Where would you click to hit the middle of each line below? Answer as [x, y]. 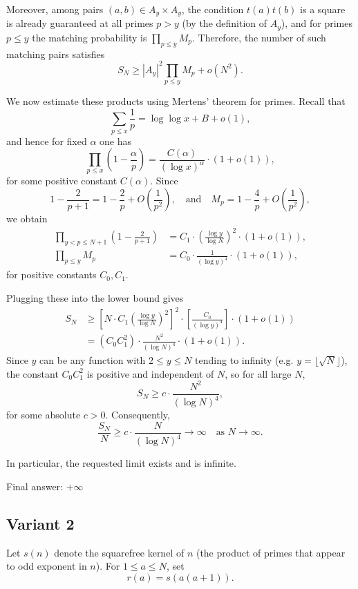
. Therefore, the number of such [259, 37]
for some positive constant [62, 181]
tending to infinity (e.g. [244, 360]
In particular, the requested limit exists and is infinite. [121, 463]
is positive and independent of [150, 373]
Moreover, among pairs [55, 9]
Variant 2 [40, 523]
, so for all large [258, 373]
